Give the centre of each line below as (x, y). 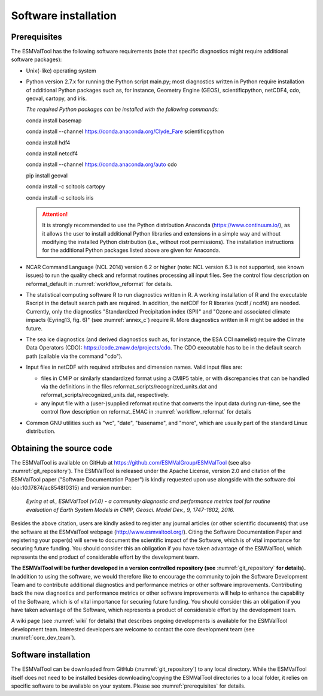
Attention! (55, 214)
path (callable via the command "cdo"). (74, 356)
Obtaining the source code (62, 448)
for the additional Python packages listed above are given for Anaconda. (131, 250)
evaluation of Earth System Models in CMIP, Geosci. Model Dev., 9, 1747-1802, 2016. (130, 510)
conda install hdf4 (48, 142)
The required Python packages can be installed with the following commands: (122, 109)
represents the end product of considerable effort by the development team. (105, 557)
